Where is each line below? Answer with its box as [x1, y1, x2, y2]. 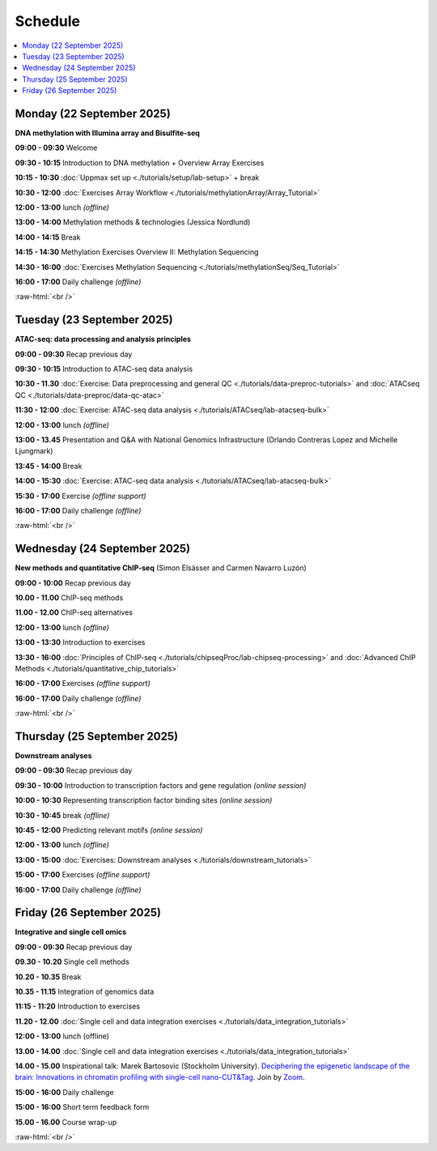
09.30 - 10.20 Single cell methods [15, 957, 129, 967]
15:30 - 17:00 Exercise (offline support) [15, 491, 146, 501]
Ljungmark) [15, 446, 53, 456]
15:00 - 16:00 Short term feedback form [15, 1102, 150, 1112]
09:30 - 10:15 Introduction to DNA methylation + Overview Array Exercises [15, 158, 265, 168]
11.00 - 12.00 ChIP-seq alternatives [15, 607, 134, 617]
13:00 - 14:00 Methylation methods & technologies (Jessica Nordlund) [15, 217, 251, 227]
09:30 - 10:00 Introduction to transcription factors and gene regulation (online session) [15, 780, 307, 790]
